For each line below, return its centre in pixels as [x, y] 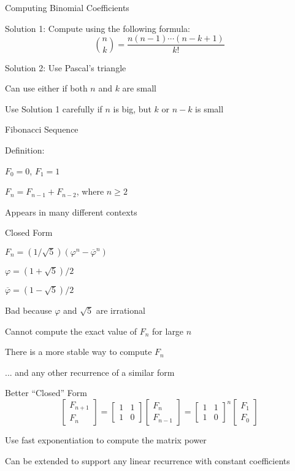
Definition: [25, 150]
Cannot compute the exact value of [71, 331]
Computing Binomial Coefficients [67, 7]
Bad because [29, 310]
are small [139, 88]
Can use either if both [46, 88]
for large [168, 331]
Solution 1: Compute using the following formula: [98, 28]
